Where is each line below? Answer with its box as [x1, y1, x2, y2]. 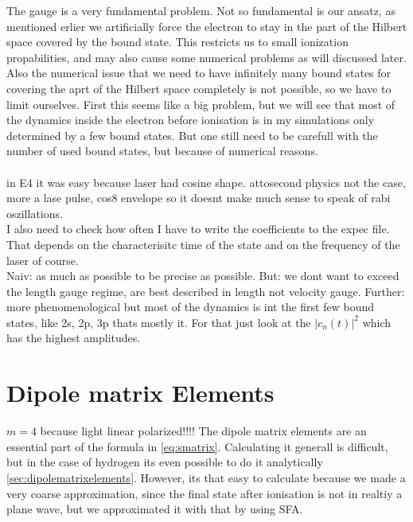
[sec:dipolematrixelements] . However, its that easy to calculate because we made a [6, 469, 406, 485]
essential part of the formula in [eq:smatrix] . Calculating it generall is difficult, [6, 438, 388, 454]
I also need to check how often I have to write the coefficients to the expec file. [6, 220, 390, 237]
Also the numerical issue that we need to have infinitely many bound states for [6, 64, 392, 81]
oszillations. [6, 205, 63, 221]
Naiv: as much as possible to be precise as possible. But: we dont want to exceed [6, 267, 399, 284]
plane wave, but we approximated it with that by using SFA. [6, 501, 303, 517]
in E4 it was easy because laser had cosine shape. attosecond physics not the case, [6, 173, 406, 190]
